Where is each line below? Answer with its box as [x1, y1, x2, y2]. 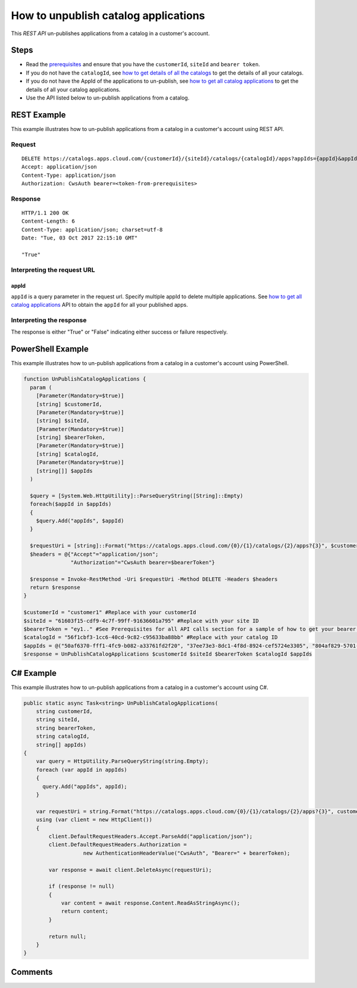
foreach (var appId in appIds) [36, 766, 127, 773]
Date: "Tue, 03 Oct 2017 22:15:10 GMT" [21, 235, 138, 241]
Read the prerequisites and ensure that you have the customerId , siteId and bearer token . [26, 61, 260, 68]
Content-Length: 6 [21, 218, 76, 225]
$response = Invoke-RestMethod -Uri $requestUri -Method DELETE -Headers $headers [30, 575, 278, 582]
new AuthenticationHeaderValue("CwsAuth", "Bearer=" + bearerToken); [83, 849, 291, 856]
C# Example [11, 668, 57, 678]
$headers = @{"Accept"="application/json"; [30, 551, 159, 557]
